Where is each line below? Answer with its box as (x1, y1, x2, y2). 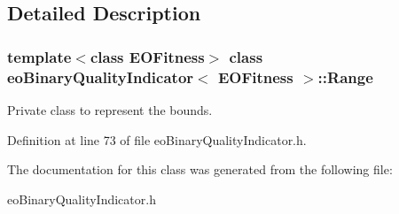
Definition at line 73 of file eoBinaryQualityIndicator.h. (7, 130, 307, 149)
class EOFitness (90, 45, 205, 67)
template (7, 45, 72, 67)
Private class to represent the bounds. (7, 100, 213, 118)
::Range (317, 65, 373, 88)
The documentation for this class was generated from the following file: (7, 160, 393, 179)
